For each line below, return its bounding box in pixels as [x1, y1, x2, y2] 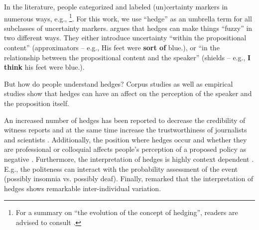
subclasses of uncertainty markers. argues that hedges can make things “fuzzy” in [4, 22, 253, 33]
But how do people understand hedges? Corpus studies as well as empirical [4, 78, 233, 89]
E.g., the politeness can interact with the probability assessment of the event [4, 163, 238, 174]
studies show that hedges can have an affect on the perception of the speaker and [4, 88, 252, 99]
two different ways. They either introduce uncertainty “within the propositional [4, 32, 247, 43]
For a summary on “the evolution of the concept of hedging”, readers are [15, 207, 238, 218]
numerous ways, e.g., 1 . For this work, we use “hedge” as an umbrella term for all [4, 11, 252, 23]
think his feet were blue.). [4, 62, 85, 72]
